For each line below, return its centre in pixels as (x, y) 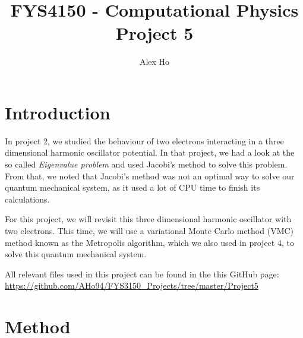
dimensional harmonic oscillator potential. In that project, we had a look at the (150, 152)
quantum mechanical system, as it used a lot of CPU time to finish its (132, 187)
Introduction (58, 112)
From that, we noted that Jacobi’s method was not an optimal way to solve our (150, 176)
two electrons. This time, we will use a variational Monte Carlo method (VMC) (149, 230)
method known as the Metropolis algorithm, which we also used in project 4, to (149, 242)
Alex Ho (154, 61)
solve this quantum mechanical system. (76, 254)
